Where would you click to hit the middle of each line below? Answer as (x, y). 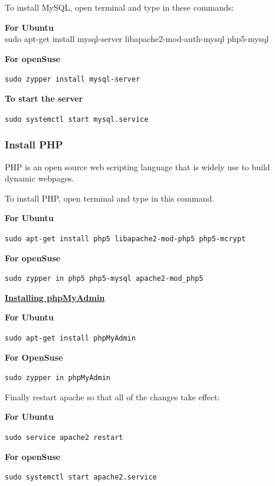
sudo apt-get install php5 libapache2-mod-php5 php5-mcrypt (125, 239)
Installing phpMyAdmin (55, 297)
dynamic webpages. (40, 178)
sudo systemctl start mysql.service (77, 119)
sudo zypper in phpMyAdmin (58, 378)
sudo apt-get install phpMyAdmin (70, 338)
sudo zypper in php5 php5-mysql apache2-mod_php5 (104, 279)
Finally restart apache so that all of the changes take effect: (112, 396)
